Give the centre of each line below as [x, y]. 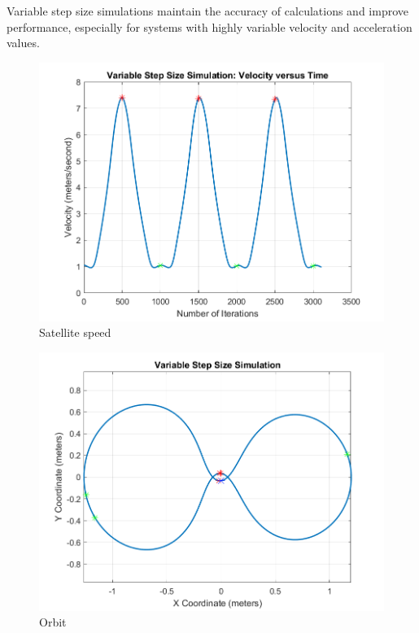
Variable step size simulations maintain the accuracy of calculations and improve [207, 11]
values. [23, 43]
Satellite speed [75, 332]
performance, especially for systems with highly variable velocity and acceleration [209, 26]
